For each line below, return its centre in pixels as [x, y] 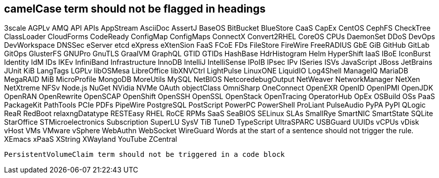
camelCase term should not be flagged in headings [135, 9]
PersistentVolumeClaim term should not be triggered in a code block [145, 155]
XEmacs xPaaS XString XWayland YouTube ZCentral [91, 139]
